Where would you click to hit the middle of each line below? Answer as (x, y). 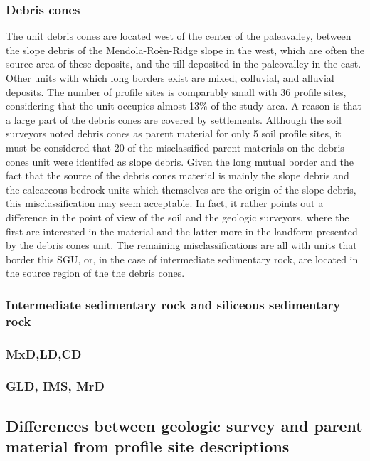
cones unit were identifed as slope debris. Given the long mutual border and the (180, 161)
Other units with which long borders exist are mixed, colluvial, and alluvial (170, 78)
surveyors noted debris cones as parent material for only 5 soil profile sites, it (174, 133)
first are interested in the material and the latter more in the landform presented (182, 231)
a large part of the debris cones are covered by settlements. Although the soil (174, 119)
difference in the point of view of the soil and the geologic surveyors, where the (178, 217)
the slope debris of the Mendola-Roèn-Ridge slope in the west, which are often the (185, 49)
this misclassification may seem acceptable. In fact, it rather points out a (165, 203)
